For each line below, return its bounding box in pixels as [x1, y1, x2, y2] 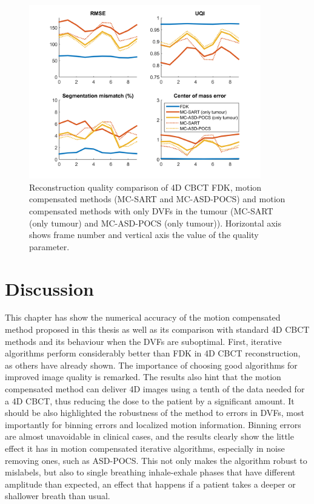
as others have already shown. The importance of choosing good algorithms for [5, 358, 298, 371]
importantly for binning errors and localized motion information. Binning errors [5, 418, 301, 431]
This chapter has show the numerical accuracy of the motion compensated [5, 311, 281, 324]
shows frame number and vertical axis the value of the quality [29, 228, 259, 241]
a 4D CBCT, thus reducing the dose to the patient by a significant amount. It [5, 394, 295, 407]
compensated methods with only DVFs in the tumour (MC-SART [29, 204, 273, 217]
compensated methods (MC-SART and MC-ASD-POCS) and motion [29, 192, 286, 205]
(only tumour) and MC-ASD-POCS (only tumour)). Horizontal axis [29, 216, 281, 229]
